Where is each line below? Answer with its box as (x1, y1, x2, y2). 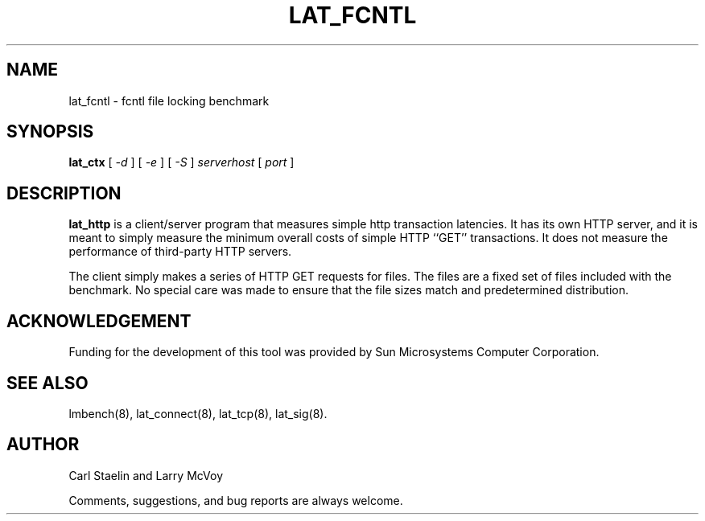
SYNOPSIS (6, 121, 94, 142)
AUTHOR (6, 434, 80, 455)
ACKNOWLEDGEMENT (6, 310, 192, 331)
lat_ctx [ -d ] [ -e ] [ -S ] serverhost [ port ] (68, 155, 295, 170)
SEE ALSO (6, 372, 89, 393)
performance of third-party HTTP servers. (68, 244, 292, 259)
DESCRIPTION (6, 183, 122, 203)
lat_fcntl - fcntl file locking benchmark (68, 93, 270, 108)
